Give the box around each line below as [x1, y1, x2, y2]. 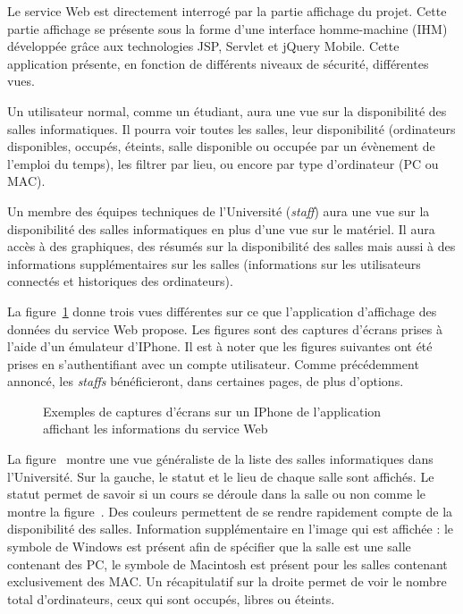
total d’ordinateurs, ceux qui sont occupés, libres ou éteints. [7, 589, 335, 608]
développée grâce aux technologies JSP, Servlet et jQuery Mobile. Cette [7, 37, 400, 55]
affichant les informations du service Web [43, 419, 268, 438]
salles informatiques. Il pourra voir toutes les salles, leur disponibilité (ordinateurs [7, 119, 456, 138]
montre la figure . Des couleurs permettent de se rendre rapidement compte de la [7, 501, 453, 520]
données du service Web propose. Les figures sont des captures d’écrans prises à [7, 319, 442, 338]
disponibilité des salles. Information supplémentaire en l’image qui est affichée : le [7, 519, 454, 538]
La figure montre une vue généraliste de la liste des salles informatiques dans [7, 450, 434, 468]
